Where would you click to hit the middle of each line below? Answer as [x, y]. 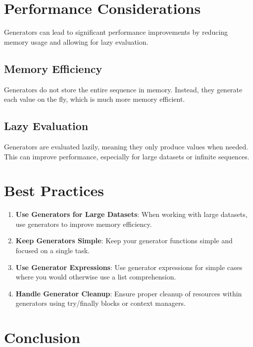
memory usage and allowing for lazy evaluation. [76, 41]
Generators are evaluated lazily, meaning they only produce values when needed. [126, 146]
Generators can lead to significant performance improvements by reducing [116, 32]
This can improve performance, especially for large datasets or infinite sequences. [127, 156]
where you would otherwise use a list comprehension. [96, 277]
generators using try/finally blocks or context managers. [101, 303]
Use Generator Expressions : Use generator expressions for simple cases [129, 267]
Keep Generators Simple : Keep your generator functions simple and [124, 241]
